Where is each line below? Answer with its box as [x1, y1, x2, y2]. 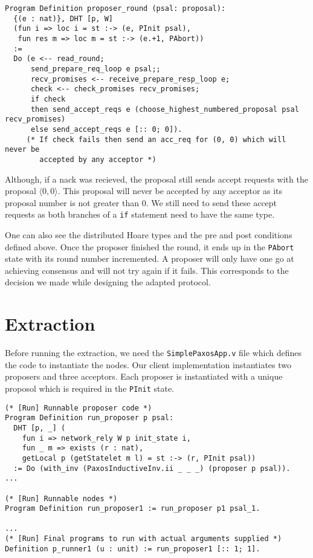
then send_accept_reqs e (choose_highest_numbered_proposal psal [30, 105, 299, 114]
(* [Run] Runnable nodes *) [5, 494, 118, 503]
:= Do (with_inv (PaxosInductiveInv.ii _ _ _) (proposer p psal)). [13, 464, 291, 473]
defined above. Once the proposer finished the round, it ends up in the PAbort [5, 240, 294, 253]
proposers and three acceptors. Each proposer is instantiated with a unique [5, 370, 283, 383]
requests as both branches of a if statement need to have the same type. [5, 208, 275, 221]
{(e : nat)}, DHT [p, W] [13, 14, 113, 23]
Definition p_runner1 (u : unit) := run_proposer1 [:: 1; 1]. [5, 544, 260, 553]
